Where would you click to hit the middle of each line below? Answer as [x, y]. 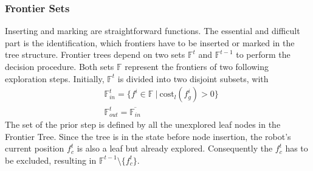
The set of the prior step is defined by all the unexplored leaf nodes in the [143, 124]
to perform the [263, 54]
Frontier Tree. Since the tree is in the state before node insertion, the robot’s [148, 136]
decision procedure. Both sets [60, 66]
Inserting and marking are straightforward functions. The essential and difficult [153, 31]
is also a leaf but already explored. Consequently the [175, 148]
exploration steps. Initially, [55, 78]
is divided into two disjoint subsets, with [193, 78]
